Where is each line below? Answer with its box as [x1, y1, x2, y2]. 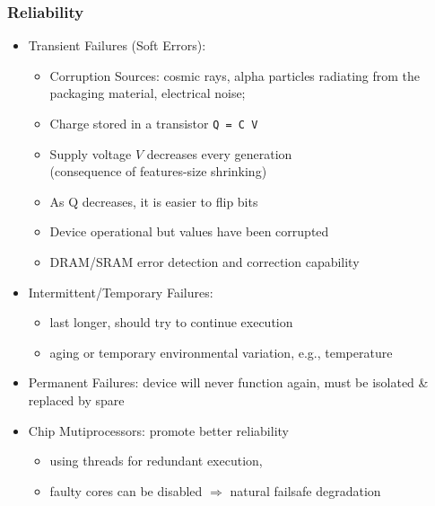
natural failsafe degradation [230, 481, 381, 500]
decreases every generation [146, 144, 292, 163]
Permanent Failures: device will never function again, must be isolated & [28, 373, 429, 392]
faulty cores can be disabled [49, 481, 203, 500]
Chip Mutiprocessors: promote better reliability [28, 421, 289, 439]
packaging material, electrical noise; [49, 84, 246, 102]
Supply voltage [49, 144, 132, 163]
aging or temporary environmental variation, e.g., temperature [49, 342, 393, 361]
